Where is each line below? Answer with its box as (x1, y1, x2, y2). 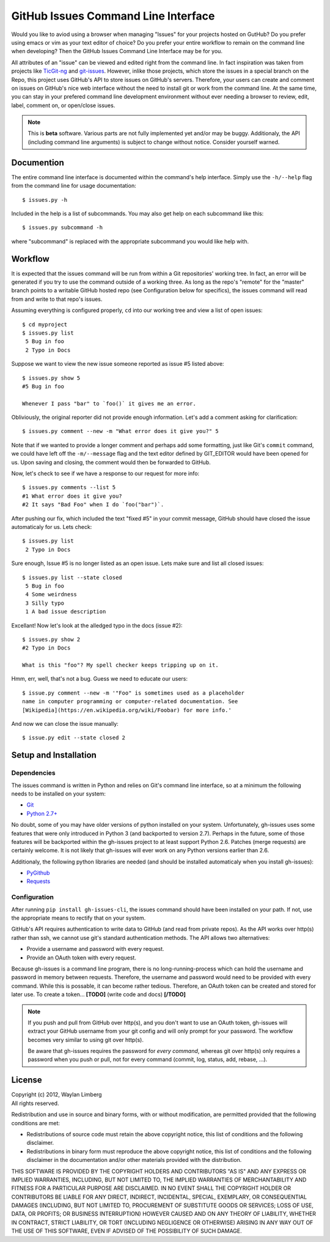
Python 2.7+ (26, 810, 58, 817)
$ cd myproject (22, 321, 68, 328)
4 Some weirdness (25, 591, 78, 598)
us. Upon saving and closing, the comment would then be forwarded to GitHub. (11, 459, 211, 466)
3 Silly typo (25, 599, 64, 607)
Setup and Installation (11, 750, 97, 761)
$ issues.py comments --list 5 (22, 484, 116, 491)
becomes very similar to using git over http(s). (28, 1036, 144, 1043)
